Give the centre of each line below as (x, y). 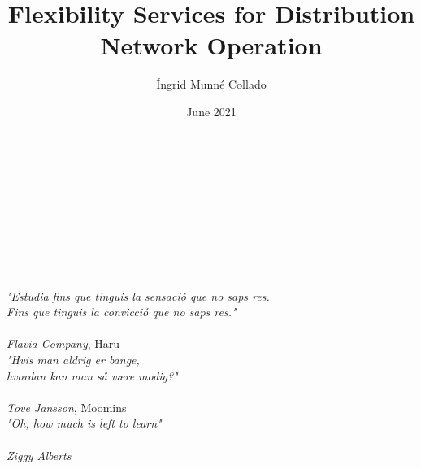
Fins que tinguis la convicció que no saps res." (122, 312)
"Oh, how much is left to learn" (84, 423)
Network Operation (211, 45)
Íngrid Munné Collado (211, 84)
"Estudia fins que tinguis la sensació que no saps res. (138, 295)
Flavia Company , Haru (63, 343)
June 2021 (211, 111)
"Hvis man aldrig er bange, (73, 360)
